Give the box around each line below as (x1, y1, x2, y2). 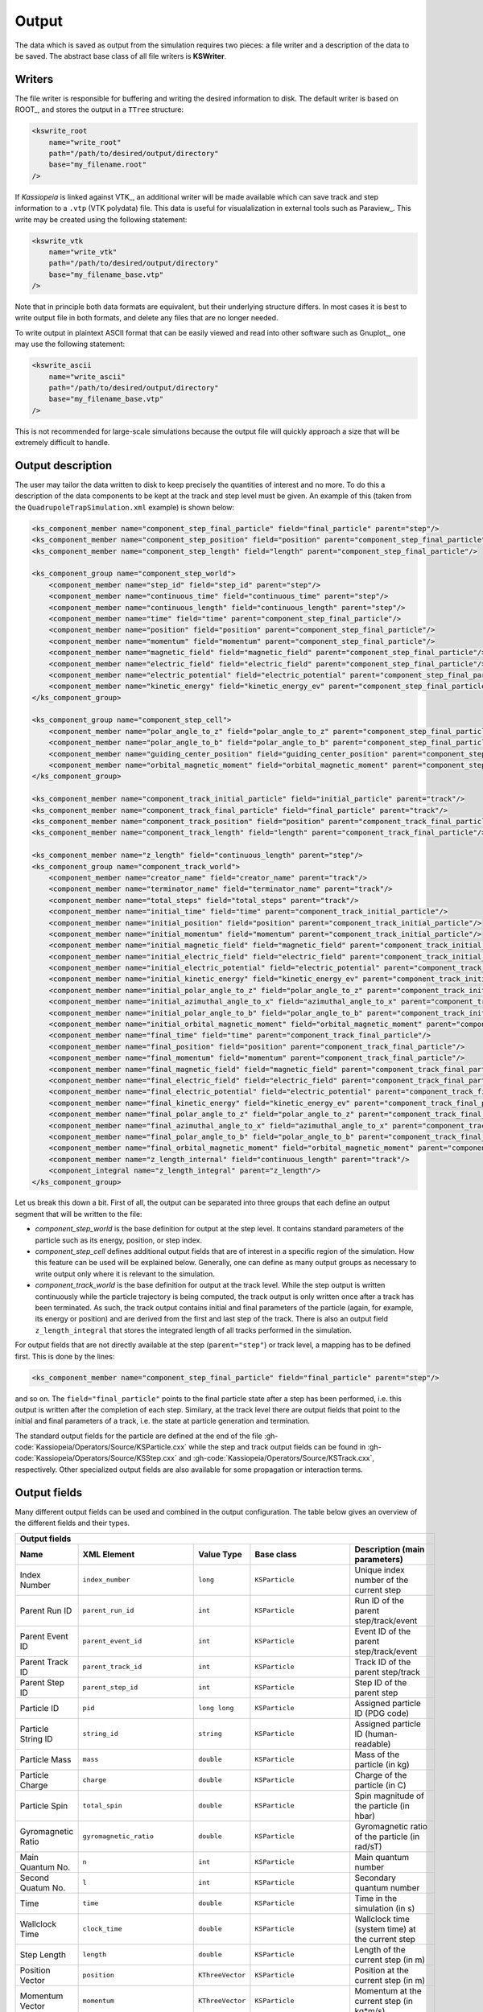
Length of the (354, 1944, 406, 1955)
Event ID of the (354, 1626, 411, 1637)
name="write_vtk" (48, 247, 118, 257)
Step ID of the (354, 1676, 407, 1688)
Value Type (198, 1548, 242, 1560)
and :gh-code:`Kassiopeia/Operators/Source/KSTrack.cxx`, (178, 1453, 374, 1463)
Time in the (354, 1892, 398, 1903)
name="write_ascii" (48, 372, 126, 381)
